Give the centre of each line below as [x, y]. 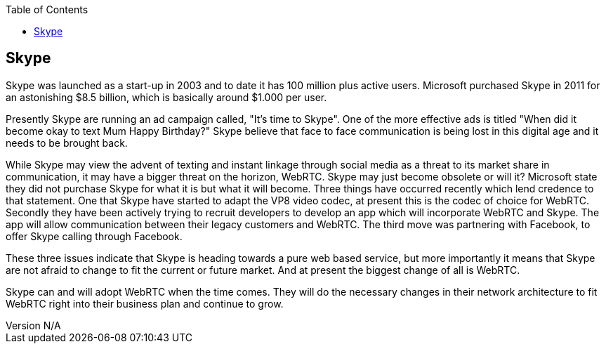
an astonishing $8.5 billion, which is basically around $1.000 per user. [166, 97]
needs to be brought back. [67, 143]
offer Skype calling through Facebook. [94, 236]
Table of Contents [47, 9]
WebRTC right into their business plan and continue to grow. [145, 303]
